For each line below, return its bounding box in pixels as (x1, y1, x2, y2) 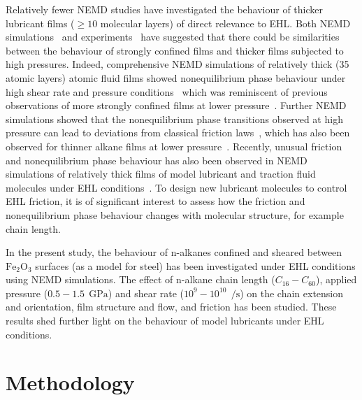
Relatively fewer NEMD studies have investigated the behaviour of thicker (6, 2, 323, 16)
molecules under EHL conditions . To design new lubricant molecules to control (6, 180, 347, 194)
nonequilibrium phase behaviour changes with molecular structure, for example (6, 207, 344, 222)
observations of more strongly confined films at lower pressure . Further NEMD (6, 98, 347, 113)
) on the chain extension (240, 285, 344, 300)
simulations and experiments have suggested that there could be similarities (6, 29, 340, 44)
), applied (315, 272, 357, 287)
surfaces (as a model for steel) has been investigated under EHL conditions (35, 258, 356, 273)
